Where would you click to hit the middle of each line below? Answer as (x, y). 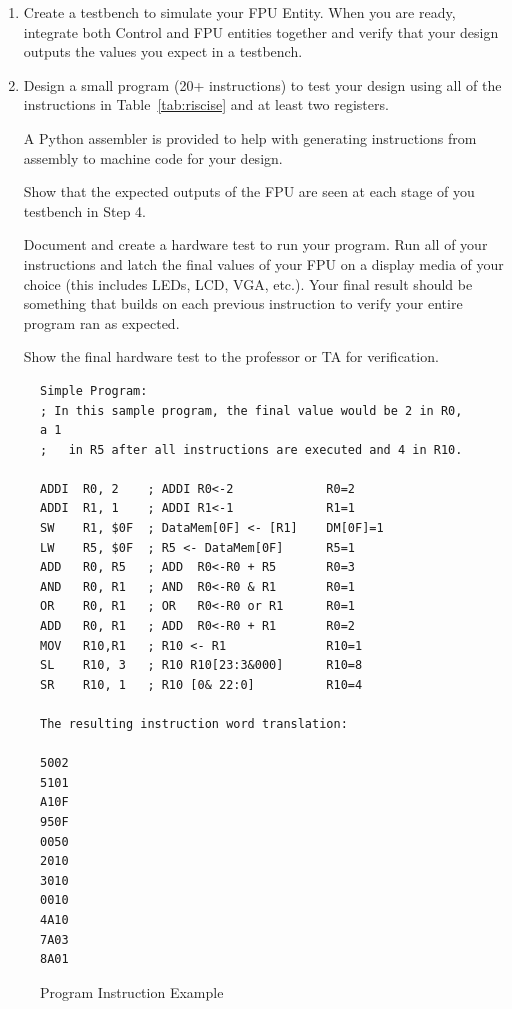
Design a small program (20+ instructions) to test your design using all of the (262, 84)
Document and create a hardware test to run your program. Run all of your (255, 244)
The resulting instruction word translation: (194, 724)
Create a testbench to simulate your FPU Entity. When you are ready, (239, 12)
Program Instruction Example (132, 991)
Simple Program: (94, 390)
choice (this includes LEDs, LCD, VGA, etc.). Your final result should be (248, 283)
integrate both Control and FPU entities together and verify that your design (261, 31)
